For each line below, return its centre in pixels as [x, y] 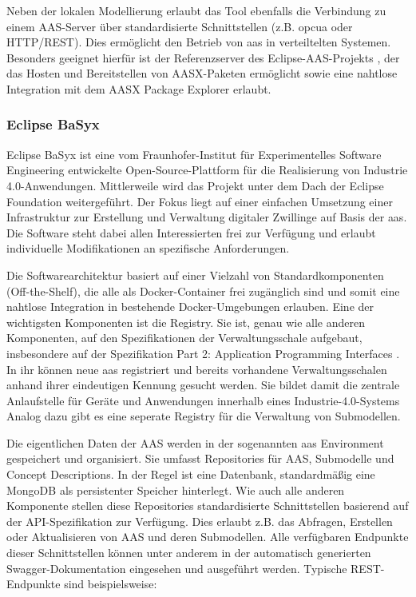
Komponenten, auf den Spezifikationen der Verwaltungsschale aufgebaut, [184, 338]
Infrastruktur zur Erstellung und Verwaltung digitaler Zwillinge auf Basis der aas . [207, 217]
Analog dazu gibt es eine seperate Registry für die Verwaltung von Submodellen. [204, 416]
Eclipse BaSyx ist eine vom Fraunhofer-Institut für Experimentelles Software [194, 154]
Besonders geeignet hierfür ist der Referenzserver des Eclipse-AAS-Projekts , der [203, 57]
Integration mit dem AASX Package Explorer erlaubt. [139, 88]
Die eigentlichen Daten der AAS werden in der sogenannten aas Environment [195, 442]
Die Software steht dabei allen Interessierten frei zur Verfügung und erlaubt [191, 232]
